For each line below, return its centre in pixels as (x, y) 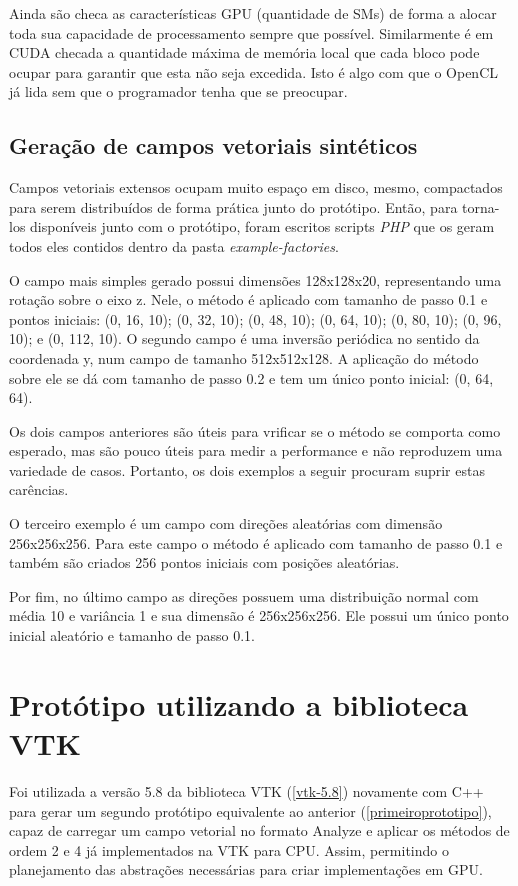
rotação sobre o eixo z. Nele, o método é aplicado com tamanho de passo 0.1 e (248, 299)
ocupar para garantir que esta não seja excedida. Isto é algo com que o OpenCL (253, 71)
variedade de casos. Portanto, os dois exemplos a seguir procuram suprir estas (247, 469)
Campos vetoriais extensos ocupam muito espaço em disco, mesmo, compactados (256, 187)
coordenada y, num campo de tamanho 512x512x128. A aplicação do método (244, 357)
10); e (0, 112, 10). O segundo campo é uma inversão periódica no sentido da (244, 338)
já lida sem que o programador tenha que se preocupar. (178, 91)
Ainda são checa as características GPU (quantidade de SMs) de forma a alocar (253, 13)
